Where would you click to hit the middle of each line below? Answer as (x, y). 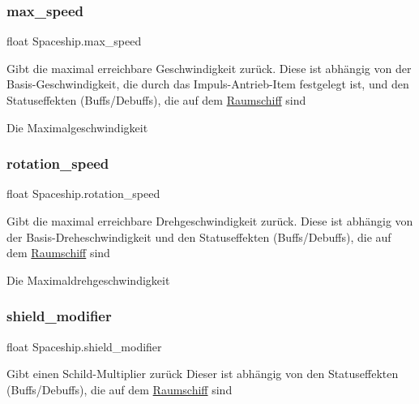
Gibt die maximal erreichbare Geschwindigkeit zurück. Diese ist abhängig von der (209, 68)
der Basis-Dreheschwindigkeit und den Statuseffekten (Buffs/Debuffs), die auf (199, 236)
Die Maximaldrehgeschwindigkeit (88, 279)
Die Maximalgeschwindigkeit (77, 127)
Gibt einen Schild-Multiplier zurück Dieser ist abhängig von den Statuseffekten (203, 374)
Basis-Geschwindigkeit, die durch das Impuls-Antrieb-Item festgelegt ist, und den (208, 84)
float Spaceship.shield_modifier (84, 346)
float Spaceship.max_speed (74, 41)
